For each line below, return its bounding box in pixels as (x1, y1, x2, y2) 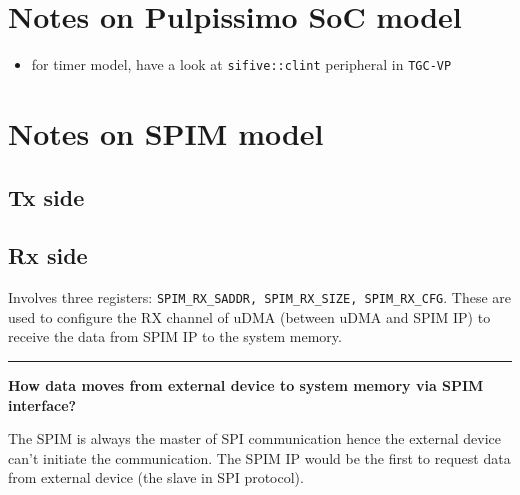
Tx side (8, 181, 85, 212)
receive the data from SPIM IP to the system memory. (8, 326, 342, 347)
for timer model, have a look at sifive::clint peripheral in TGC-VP (31, 54, 452, 75)
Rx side (8, 240, 88, 271)
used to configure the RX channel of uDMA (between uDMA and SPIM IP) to (8, 306, 491, 327)
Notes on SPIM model (8, 112, 324, 153)
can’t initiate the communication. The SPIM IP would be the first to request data (8, 447, 511, 468)
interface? (8, 394, 77, 415)
